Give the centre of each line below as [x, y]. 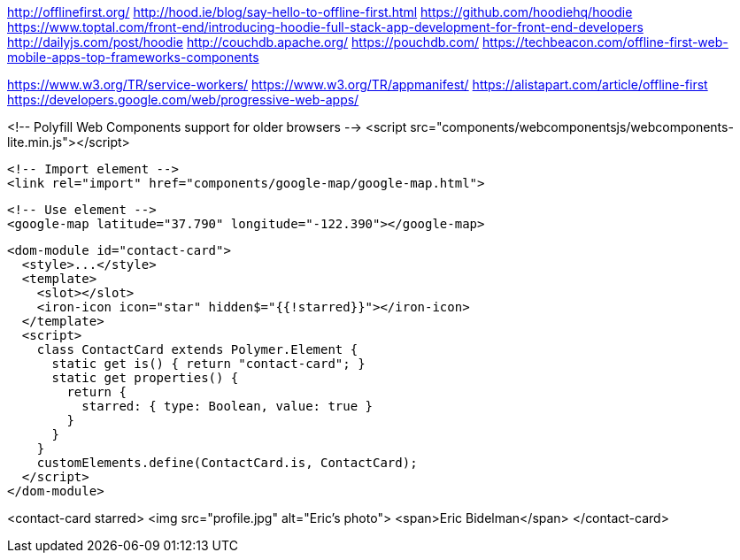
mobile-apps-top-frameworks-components [133, 57]
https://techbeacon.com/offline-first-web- [605, 42]
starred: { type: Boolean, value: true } [227, 406]
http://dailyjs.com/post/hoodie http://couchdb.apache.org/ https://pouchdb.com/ [243, 42]
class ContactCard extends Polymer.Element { [197, 349]
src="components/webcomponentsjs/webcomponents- [572, 127]
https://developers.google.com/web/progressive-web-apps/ [183, 100]
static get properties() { [145, 378]
